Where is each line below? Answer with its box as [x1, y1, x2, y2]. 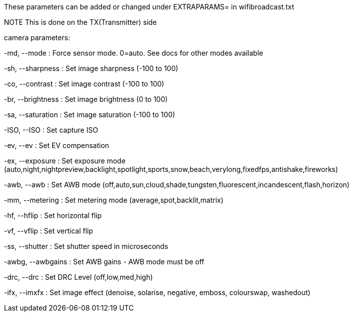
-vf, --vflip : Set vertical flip [4, 227, 93, 235]
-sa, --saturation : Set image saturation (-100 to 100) [4, 110, 176, 119]
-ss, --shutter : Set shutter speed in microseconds [4, 242, 169, 250]
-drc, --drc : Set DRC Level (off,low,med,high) [4, 273, 153, 281]
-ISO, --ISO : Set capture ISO [4, 126, 98, 134]
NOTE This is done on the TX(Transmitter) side [4, 18, 157, 26]
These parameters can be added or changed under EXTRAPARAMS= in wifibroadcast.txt [4, 2, 294, 11]
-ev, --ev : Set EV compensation [4, 141, 109, 150]
